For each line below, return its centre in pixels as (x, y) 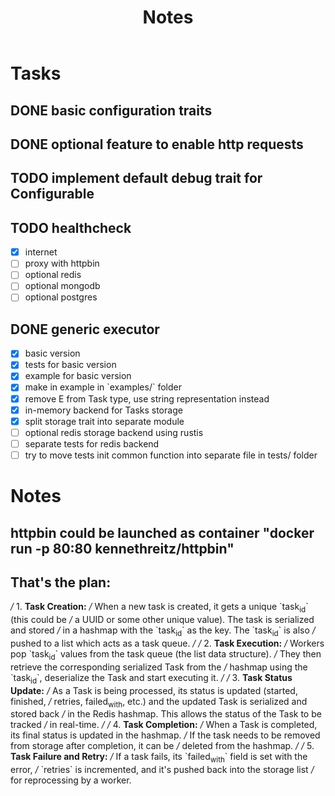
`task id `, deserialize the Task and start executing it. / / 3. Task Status (151, 678)
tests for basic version (70, 365)
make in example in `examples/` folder (103, 387)
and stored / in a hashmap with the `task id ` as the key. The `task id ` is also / (163, 631)
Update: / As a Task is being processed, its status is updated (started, (154, 690)
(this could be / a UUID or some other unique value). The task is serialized (162, 620)
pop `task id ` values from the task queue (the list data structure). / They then (166, 654)
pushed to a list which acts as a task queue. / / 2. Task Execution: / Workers (167, 643)
